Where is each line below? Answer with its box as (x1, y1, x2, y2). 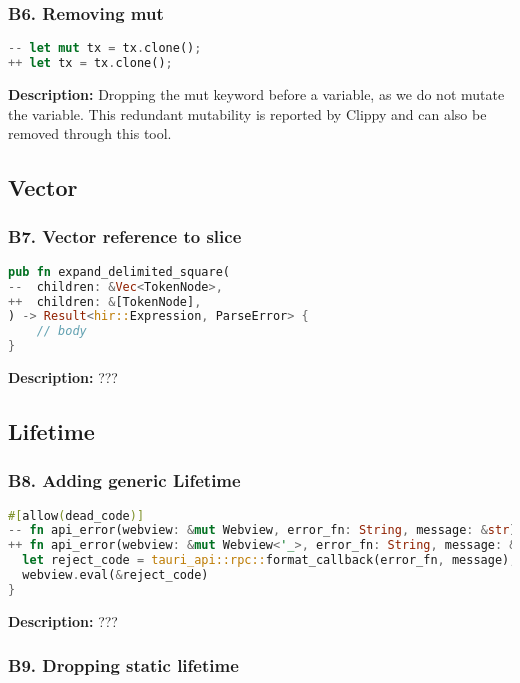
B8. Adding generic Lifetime (8, 468, 241, 493)
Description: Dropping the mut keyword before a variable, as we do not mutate (8, 83, 505, 104)
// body (36, 324, 87, 339)
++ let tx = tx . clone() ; (8, 56, 173, 71)
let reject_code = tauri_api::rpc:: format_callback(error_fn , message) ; (22, 553, 517, 568)
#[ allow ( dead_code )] (8, 508, 145, 523)
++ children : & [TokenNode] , (8, 294, 202, 309)
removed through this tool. (8, 123, 172, 144)
